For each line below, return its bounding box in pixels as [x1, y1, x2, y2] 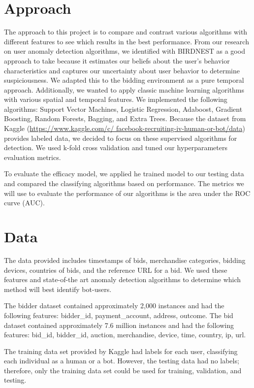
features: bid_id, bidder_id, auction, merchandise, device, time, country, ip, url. [4, 329, 246, 340]
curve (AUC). [4, 197, 45, 208]
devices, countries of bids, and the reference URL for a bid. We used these [4, 264, 227, 275]
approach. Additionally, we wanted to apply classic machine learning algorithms [4, 84, 245, 95]
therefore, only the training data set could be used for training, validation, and [4, 365, 242, 375]
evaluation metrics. [4, 152, 61, 162]
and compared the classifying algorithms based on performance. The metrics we [4, 178, 244, 189]
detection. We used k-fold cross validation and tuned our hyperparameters [4, 142, 227, 153]
